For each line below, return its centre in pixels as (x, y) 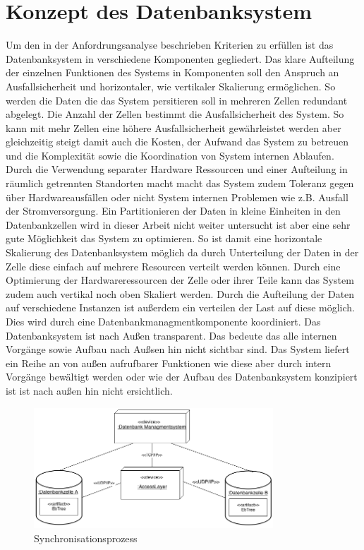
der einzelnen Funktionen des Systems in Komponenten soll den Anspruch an (172, 72)
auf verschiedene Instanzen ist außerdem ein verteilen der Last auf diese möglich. (180, 307)
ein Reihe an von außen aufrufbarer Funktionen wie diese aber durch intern (169, 363)
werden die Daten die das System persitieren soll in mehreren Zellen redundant (177, 100)
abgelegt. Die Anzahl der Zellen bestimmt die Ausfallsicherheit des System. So (175, 114)
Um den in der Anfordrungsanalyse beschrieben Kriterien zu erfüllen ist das (170, 45)
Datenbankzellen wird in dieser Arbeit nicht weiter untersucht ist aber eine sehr (178, 224)
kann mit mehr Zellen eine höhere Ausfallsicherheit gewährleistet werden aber (174, 127)
